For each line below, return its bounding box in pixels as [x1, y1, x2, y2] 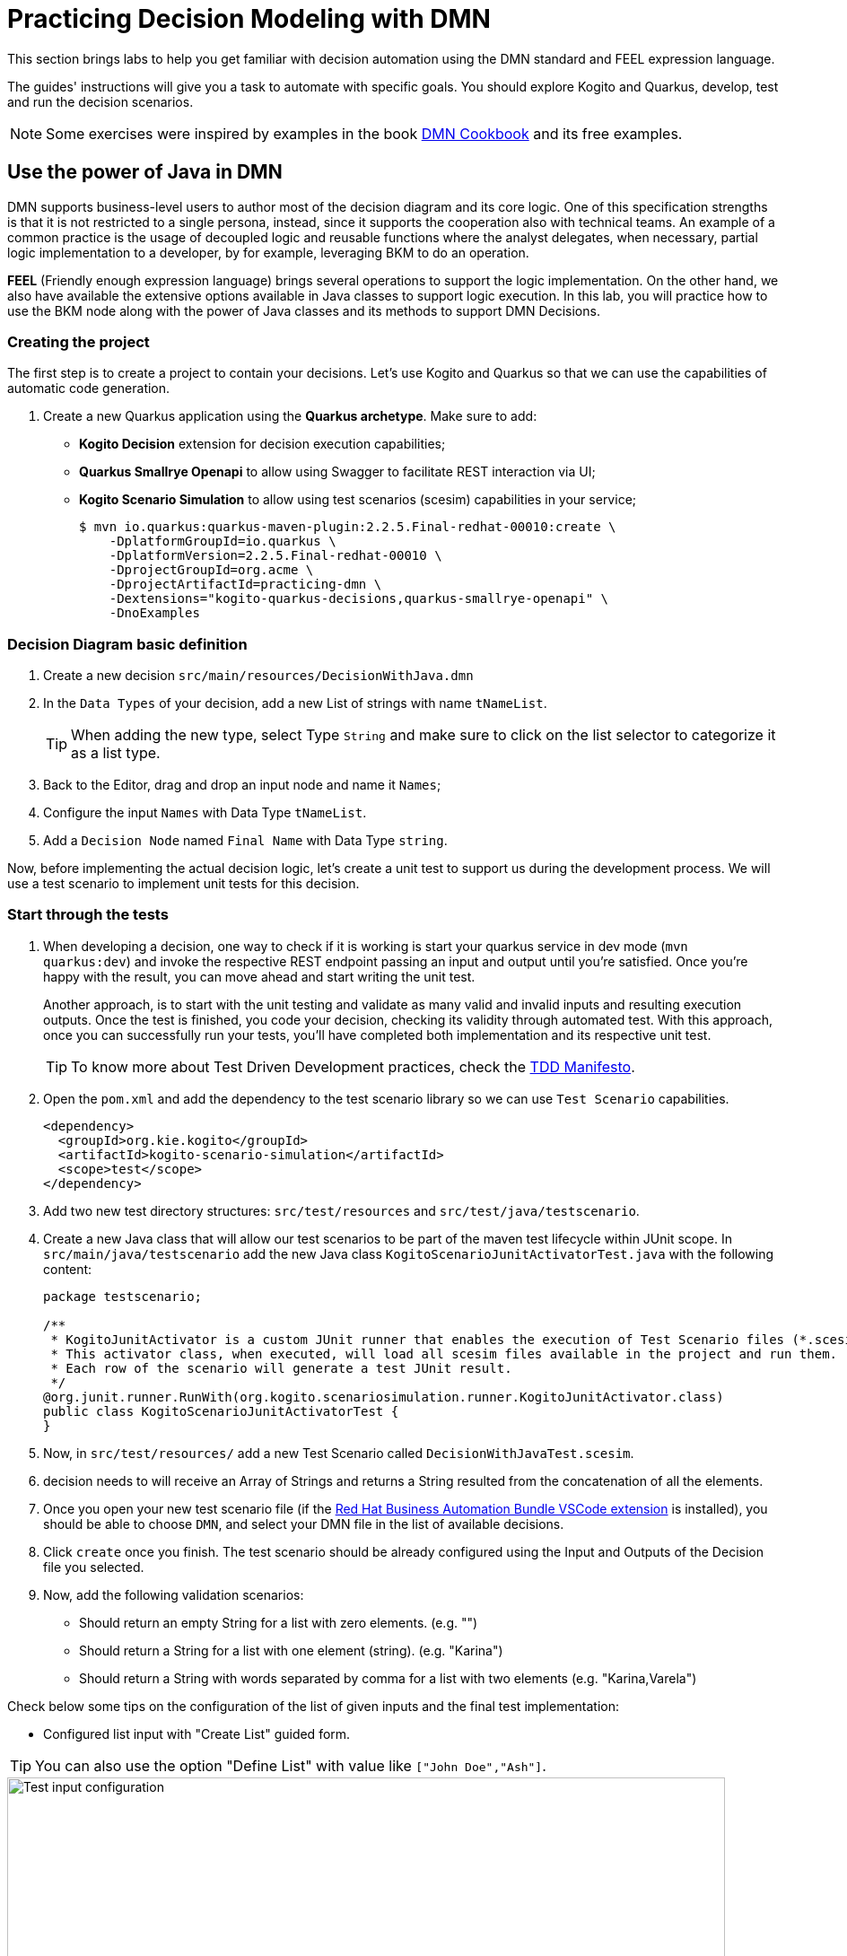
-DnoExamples [109, 606, 200, 621]
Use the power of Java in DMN [7, 161, 283, 184]
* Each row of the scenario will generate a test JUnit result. [50, 1360, 512, 1375]
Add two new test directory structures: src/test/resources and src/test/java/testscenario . [43, 1202, 640, 1218]
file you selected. [43, 1559, 144, 1575]
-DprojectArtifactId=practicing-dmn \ [109, 577, 382, 592]
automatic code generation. [7, 380, 170, 397]
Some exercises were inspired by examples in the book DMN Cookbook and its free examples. [46, 124, 683, 143]
